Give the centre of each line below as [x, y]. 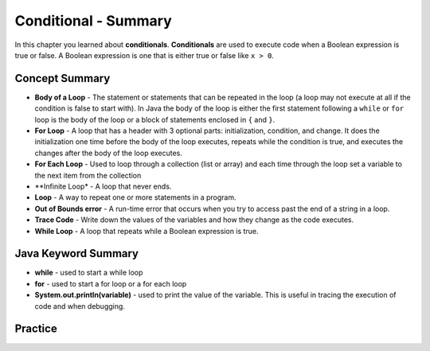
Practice [36, 329]
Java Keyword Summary [77, 253]
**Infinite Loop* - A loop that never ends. [103, 186]
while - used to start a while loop [89, 273]
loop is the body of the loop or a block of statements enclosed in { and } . [155, 119]
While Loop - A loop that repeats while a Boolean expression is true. [147, 231]
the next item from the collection [88, 175]
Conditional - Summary [94, 21]
